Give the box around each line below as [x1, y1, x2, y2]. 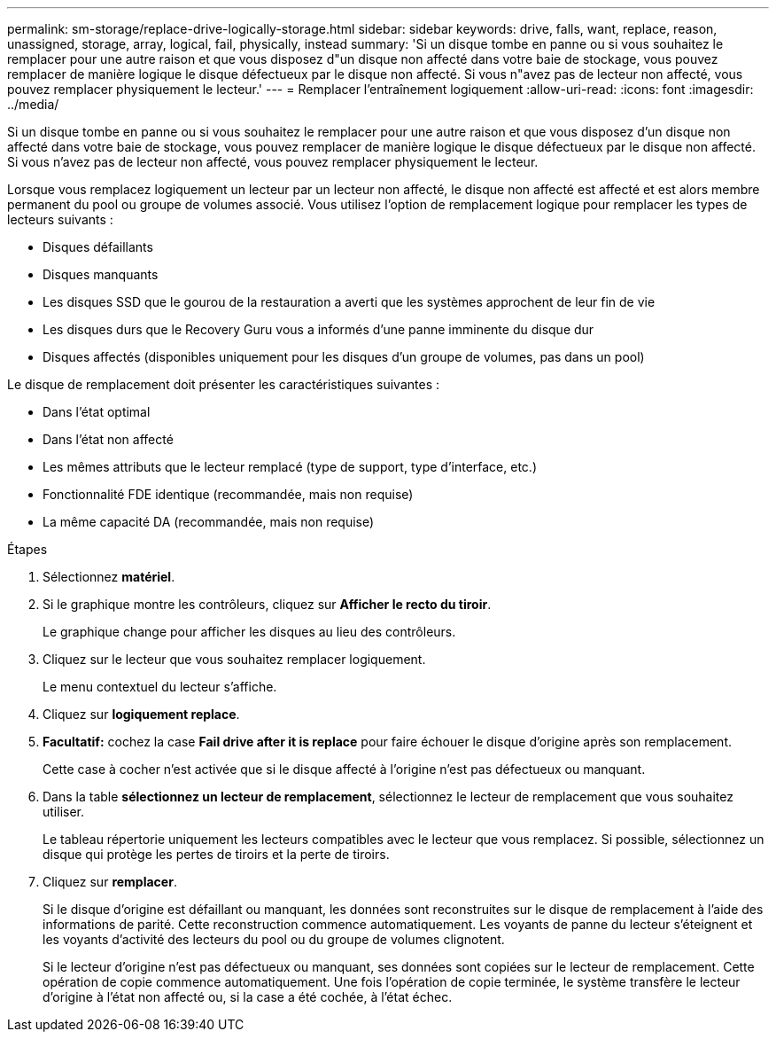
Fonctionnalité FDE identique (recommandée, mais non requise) [43, 487, 414, 502]
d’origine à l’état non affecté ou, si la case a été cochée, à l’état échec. [43, 989, 453, 1004]
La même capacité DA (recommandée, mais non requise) [43, 514, 375, 529]
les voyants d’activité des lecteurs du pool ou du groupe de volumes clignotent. [43, 932, 505, 947]
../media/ [7, 97, 59, 112]
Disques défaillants [43, 239, 153, 254]
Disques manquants [43, 267, 159, 282]
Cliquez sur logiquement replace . [43, 707, 240, 722]
